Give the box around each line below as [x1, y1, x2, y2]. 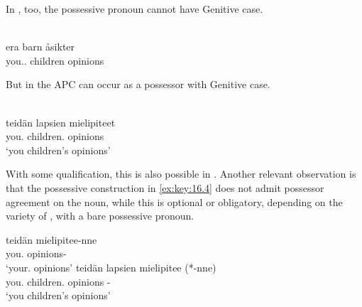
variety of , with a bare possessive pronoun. [6, 208, 194, 223]
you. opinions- [6, 246, 67, 261]
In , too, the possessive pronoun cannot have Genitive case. [6, 1, 263, 16]
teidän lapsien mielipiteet [6, 114, 116, 129]
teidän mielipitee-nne [6, 232, 97, 247]
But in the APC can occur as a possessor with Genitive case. [6, 77, 270, 92]
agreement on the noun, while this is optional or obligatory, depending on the [6, 194, 343, 209]
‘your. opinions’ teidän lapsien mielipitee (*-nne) [6, 259, 216, 274]
